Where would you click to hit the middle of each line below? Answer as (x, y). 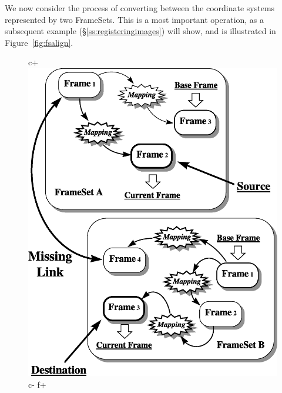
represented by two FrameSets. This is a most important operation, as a (135, 19)
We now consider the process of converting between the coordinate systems (140, 8)
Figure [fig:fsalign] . (39, 42)
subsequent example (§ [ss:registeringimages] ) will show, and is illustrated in (140, 31)
